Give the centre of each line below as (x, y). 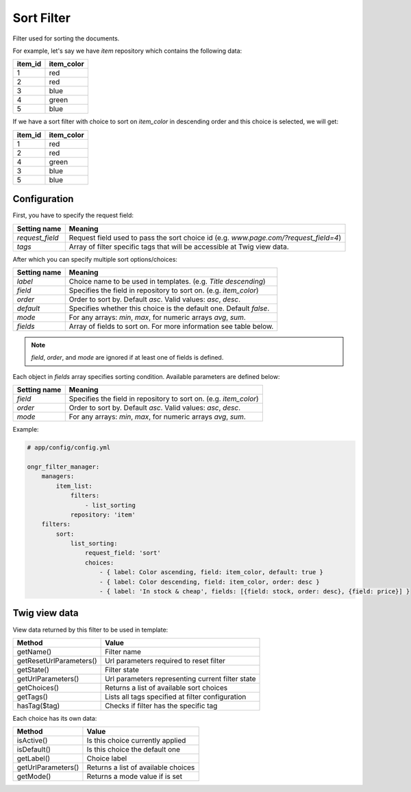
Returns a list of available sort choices (166, 687)
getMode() (34, 776)
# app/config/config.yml (69, 448)
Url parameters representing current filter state (180, 678)
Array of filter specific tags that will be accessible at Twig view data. (179, 247)
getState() (33, 669)
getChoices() (38, 687)
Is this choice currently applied (136, 741)
